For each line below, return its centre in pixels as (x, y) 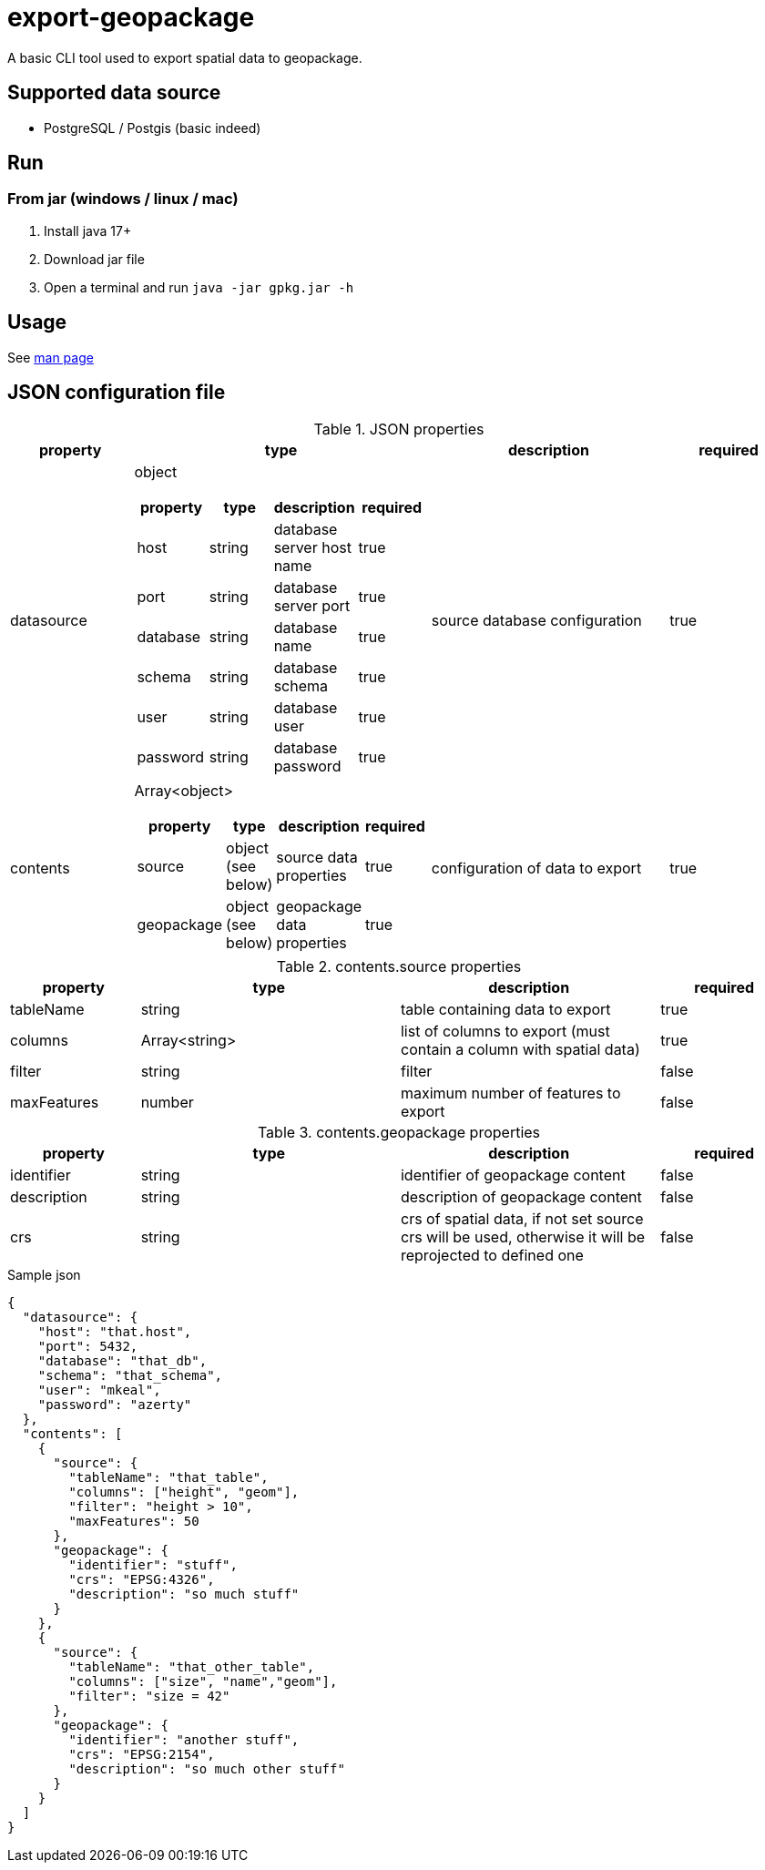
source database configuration (536, 620)
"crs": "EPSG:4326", (142, 1579)
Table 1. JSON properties (399, 429)
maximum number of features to (510, 1093)
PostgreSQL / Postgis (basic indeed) (153, 128)
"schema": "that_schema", (130, 1375)
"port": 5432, (88, 1346)
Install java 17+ (88, 230)
